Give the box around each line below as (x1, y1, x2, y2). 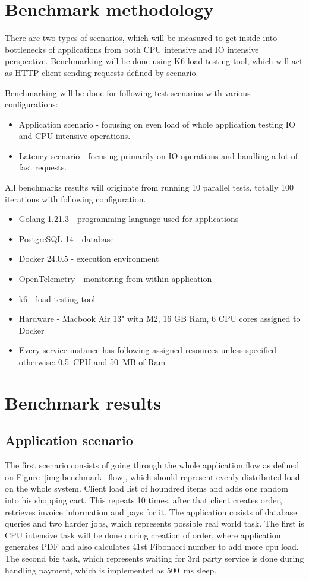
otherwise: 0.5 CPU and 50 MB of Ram (18, 356, 166, 367)
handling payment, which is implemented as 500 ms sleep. (5, 563, 217, 576)
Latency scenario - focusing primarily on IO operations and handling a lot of (18, 149, 298, 161)
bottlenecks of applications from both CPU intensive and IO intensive (5, 43, 259, 55)
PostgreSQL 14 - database (18, 232, 114, 245)
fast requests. (18, 161, 67, 173)
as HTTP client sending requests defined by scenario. (5, 66, 198, 78)
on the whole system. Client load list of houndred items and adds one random (5, 482, 288, 495)
